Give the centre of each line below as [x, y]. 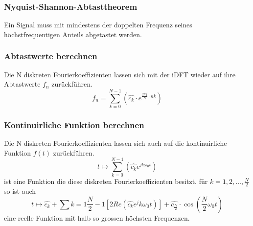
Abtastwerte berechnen [51, 56]
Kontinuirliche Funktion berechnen [74, 124]
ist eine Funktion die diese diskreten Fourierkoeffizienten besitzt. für [106, 181]
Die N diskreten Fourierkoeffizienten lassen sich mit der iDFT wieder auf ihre [120, 74]
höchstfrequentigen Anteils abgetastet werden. [73, 34]
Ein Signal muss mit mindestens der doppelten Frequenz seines [98, 25]
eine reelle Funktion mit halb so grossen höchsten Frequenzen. [97, 217]
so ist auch [20, 191]
